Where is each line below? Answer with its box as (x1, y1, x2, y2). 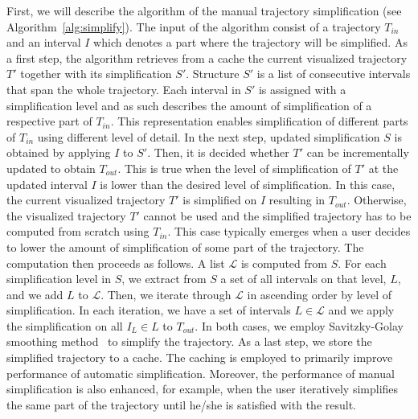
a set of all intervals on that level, (220, 270, 387, 287)
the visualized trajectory (6, 207, 126, 224)
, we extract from (121, 270, 207, 287)
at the (368, 159, 399, 176)
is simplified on (182, 191, 257, 208)
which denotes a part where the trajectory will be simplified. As (93, 34, 408, 51)
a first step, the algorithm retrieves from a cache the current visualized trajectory (6, 49, 408, 66)
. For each (338, 254, 387, 271)
